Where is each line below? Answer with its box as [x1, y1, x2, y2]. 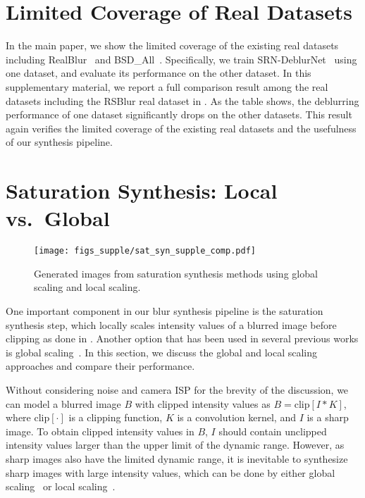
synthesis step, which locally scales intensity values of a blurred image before [6, 317, 337, 332]
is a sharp [307, 410, 349, 425]
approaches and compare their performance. [6, 359, 195, 373]
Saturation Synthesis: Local [6, 176, 278, 205]
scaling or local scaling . [6, 479, 116, 494]
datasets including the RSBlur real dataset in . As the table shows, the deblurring [6, 93, 359, 108]
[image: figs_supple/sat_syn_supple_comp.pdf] [34, 246, 256, 256]
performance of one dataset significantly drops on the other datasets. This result [6, 107, 352, 122]
